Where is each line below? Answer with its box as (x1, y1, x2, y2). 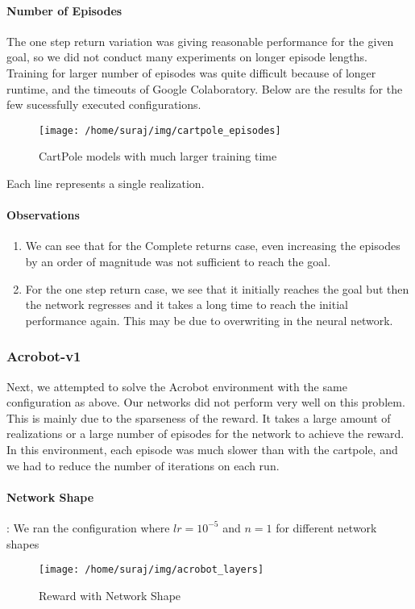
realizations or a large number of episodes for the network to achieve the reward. (6, 425, 405, 442)
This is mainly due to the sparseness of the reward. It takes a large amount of (6, 409, 391, 426)
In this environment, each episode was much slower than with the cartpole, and (6, 440, 398, 457)
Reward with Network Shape (39, 586, 181, 603)
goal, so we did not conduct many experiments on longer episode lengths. (6, 48, 367, 65)
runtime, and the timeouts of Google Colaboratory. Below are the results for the (6, 80, 403, 97)
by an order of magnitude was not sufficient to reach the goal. (25, 253, 331, 269)
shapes (6, 535, 39, 552)
